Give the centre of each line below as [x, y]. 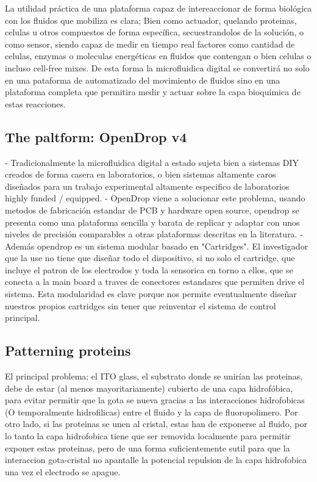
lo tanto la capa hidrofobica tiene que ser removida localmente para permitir [148, 436]
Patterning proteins [68, 351]
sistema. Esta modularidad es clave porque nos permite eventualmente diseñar [151, 294]
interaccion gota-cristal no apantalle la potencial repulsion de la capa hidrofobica [156, 460]
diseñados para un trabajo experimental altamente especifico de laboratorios [147, 186]
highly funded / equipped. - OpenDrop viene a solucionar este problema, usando [155, 198]
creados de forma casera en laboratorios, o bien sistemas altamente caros [141, 174]
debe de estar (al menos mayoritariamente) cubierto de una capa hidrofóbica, [149, 388]
